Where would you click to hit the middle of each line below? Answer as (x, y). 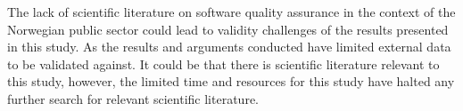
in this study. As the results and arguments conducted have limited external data (229, 47)
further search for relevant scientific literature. (133, 98)
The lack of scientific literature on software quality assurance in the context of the (231, 12)
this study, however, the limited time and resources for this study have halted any (231, 81)
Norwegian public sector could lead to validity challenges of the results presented (228, 29)
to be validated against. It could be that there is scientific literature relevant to (223, 63)
